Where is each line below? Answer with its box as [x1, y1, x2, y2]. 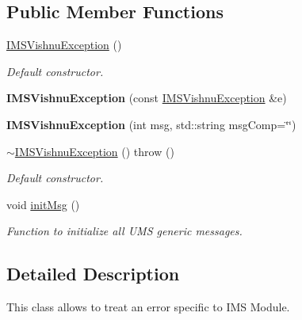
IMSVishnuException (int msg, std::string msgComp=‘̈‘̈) [6, 116, 296, 132]
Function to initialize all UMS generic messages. [6, 223, 243, 239]
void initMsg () [6, 196, 80, 212]
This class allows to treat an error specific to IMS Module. [6, 299, 290, 315]
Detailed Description [6, 261, 180, 286]
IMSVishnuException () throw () [14, 143, 174, 159]
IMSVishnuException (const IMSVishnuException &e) [6, 90, 287, 106]
